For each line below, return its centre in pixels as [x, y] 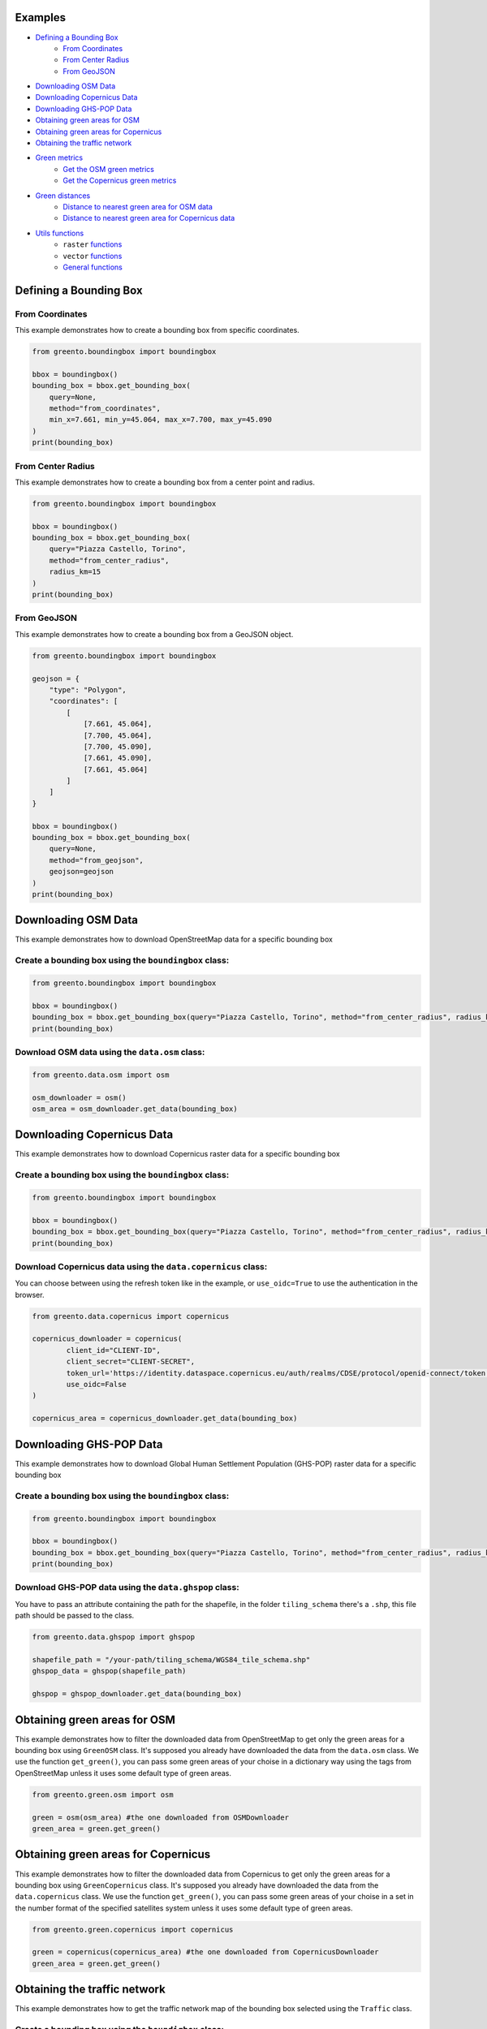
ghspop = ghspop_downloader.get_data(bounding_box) [137, 1694]
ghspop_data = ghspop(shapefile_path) [109, 1671]
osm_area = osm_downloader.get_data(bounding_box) [135, 1109]
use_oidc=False [97, 1384]
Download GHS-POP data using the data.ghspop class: [127, 1587]
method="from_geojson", [96, 860]
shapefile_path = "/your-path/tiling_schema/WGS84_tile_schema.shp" [171, 1660]
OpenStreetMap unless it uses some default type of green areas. [123, 1773]
